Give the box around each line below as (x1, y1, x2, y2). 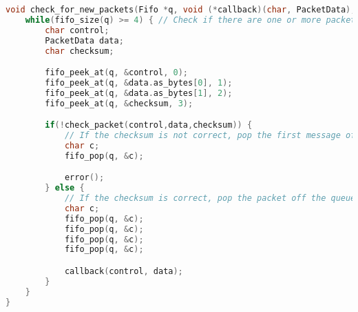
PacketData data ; (45, 35, 124, 46)
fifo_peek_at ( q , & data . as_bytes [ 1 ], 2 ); (45, 88, 233, 98)
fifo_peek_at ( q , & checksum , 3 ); (45, 98, 193, 108)
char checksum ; (45, 46, 114, 56)
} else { (45, 183, 85, 193)
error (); (64, 173, 105, 183)
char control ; (45, 25, 109, 35)
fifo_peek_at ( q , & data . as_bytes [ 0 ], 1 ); (45, 77, 233, 88)
